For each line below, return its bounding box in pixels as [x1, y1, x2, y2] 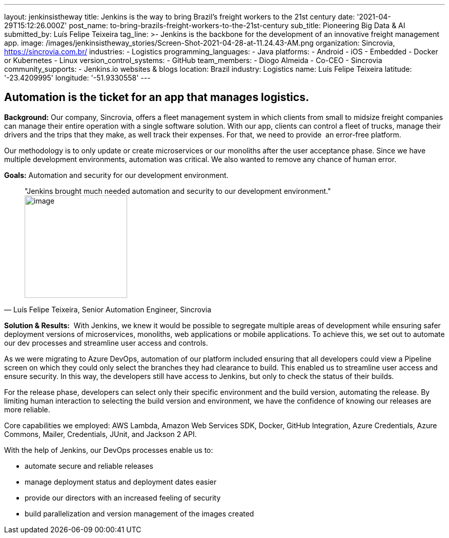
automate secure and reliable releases [25, 461, 153, 470]
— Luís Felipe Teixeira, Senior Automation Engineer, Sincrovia [4, 305, 212, 314]
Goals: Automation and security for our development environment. [4, 170, 229, 180]
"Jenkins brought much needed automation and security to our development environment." [25, 186, 331, 195]
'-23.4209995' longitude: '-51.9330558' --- [4, 73, 151, 82]
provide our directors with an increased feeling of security [25, 493, 221, 502]
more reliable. [4, 405, 50, 414]
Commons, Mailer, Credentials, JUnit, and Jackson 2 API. [4, 429, 197, 439]
